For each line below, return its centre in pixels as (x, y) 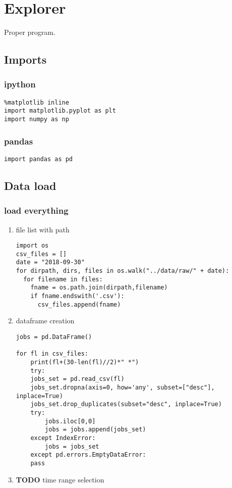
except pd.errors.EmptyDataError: (88, 455)
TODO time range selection (60, 479)
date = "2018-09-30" (50, 262)
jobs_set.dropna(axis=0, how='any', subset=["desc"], (123, 387)
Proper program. (30, 32)
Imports (25, 59)
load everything (36, 210)
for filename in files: (63, 279)
